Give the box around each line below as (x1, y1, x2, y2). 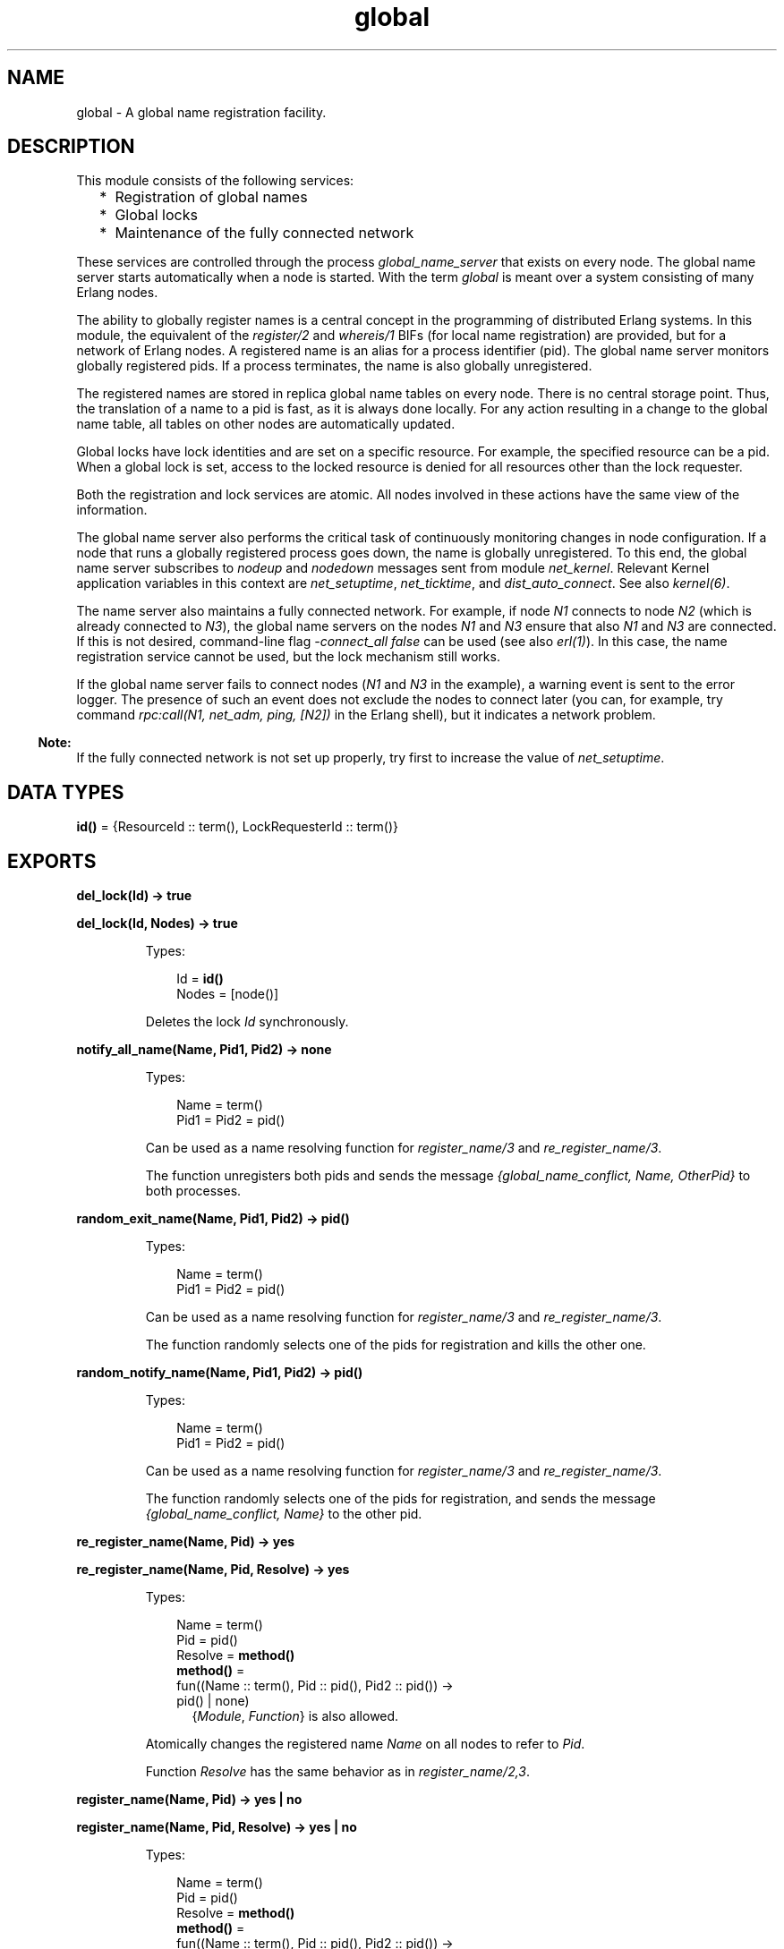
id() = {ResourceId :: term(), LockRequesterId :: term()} (76, 819, 398, 835)
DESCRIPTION (7, 135, 135, 158)
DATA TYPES (7, 780, 124, 804)
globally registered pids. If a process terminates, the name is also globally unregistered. (76, 358, 592, 374)
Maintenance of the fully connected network (115, 224, 414, 243)
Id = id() (176, 971, 224, 987)
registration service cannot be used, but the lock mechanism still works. (76, 649, 500, 665)
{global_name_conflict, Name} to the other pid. (145, 1506, 422, 1522)
